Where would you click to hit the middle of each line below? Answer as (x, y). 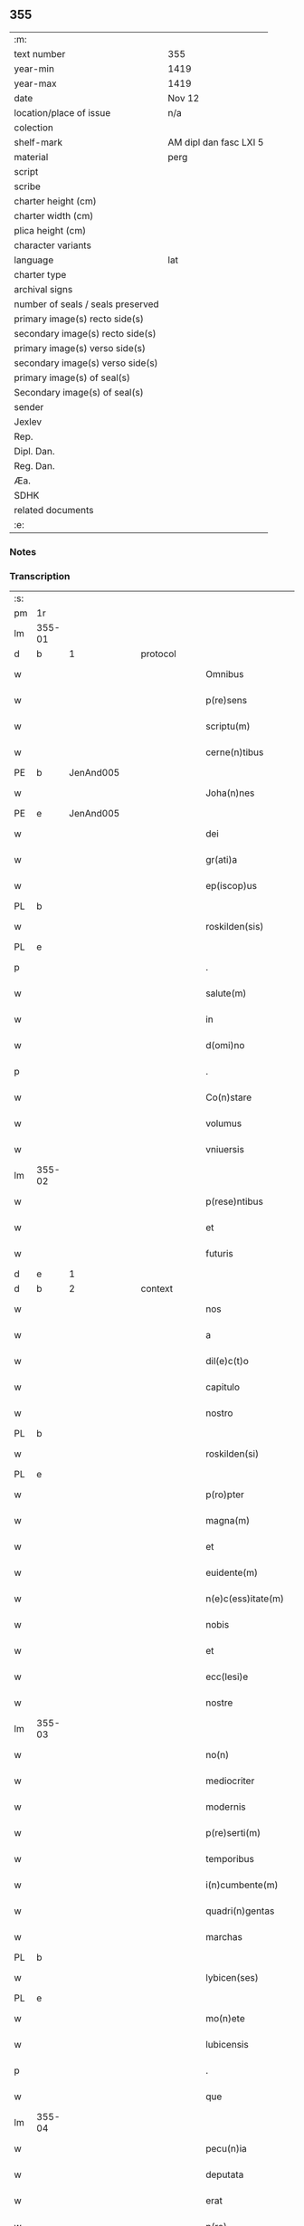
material (31, 157)
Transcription (40, 576)
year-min (34, 69)
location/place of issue (62, 112)
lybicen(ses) (232, 1978)
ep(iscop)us (231, 886)
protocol (158, 654)
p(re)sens (226, 701)
